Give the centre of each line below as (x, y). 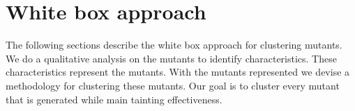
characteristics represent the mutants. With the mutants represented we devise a (178, 72)
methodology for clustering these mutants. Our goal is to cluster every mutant (173, 85)
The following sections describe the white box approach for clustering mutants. (174, 45)
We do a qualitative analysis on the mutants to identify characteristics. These (171, 58)
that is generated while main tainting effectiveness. (114, 99)
